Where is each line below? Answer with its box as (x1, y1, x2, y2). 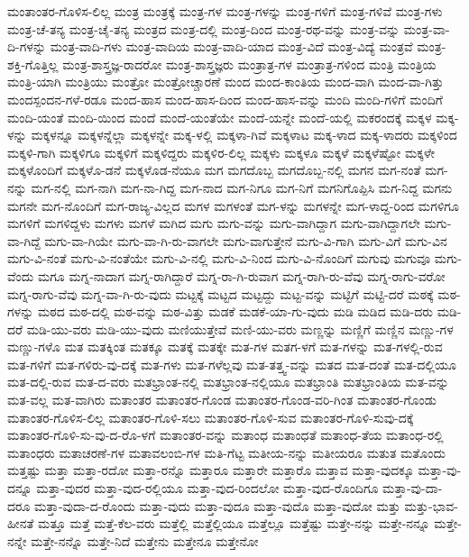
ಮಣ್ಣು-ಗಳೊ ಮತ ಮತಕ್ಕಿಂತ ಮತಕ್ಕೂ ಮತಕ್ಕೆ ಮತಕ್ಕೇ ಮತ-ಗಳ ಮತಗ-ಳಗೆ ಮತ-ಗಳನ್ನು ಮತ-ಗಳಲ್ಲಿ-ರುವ (7, 337, 443, 356)
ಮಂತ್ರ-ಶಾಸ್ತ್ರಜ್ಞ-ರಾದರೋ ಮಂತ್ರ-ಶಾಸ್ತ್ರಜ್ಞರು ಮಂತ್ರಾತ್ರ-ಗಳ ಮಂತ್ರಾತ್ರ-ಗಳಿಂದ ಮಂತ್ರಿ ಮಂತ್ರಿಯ (62, 54, 437, 73)
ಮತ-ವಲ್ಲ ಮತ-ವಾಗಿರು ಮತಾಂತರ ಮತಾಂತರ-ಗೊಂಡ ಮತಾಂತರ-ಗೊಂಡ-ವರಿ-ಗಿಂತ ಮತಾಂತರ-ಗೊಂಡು (7, 390, 437, 409)
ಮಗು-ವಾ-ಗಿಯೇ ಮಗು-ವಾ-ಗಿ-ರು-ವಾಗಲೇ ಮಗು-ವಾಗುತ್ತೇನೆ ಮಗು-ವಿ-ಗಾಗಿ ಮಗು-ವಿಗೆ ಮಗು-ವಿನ (44, 231, 447, 250)
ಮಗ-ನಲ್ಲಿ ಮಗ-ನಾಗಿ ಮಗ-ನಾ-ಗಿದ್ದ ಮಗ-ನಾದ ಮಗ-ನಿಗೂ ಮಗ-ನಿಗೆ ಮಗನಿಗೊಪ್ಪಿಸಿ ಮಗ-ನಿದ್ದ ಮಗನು (31, 178, 453, 196)
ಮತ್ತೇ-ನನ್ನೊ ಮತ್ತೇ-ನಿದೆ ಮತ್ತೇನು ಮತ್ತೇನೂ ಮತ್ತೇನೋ (31, 531, 259, 550)
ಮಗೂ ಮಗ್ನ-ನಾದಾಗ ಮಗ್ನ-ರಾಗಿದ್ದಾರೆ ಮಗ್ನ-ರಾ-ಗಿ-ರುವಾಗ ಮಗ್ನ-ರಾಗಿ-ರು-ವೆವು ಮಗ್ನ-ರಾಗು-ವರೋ (37, 266, 446, 285)
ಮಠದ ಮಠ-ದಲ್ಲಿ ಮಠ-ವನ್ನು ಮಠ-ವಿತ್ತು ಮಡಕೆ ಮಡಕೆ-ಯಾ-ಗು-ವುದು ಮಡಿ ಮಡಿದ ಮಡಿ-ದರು (37, 302, 434, 321)
